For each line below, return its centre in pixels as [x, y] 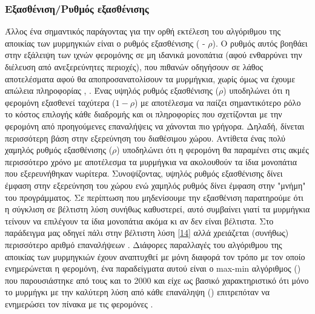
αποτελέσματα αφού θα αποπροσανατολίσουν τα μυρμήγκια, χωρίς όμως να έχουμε [150, 78]
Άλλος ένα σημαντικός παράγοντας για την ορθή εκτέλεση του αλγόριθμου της [143, 31]
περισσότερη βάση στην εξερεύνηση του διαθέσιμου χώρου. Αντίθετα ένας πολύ [145, 138]
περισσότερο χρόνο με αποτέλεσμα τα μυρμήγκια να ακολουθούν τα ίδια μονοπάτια [151, 161]
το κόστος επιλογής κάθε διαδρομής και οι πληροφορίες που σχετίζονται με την [144, 114]
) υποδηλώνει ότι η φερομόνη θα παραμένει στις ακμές [213, 150]
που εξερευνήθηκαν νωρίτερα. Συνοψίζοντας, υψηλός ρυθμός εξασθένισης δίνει [144, 173]
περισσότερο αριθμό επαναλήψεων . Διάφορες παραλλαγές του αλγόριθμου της [144, 244]
